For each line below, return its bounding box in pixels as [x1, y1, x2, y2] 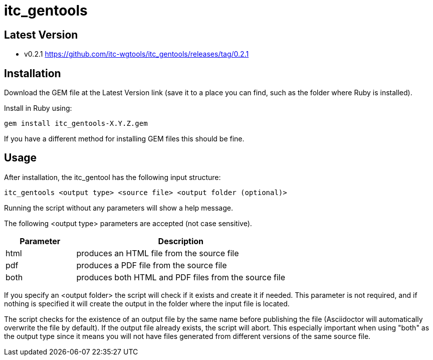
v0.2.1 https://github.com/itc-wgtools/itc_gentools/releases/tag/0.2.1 [24, 50, 249, 59]
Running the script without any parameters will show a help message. [4, 203, 233, 212]
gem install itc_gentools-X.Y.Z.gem [4, 119, 148, 128]
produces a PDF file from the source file [76, 260, 227, 270]
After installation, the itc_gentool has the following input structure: [4, 172, 221, 182]
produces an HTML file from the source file [76, 248, 239, 258]
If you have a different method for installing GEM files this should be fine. [4, 134, 245, 143]
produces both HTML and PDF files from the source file [76, 272, 286, 282]
